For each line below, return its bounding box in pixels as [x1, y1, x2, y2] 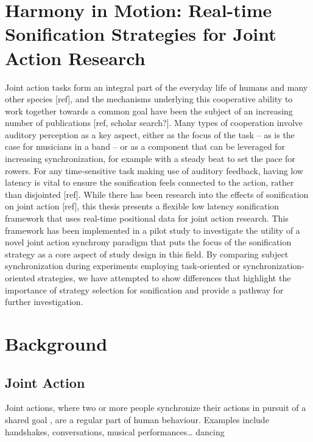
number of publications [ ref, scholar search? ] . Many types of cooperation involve [5, 116, 303, 129]
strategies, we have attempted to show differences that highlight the [38, 272, 291, 284]
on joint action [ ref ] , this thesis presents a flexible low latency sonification [5, 200, 280, 212]
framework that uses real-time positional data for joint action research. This [5, 212, 289, 225]
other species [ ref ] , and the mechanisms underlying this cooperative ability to [5, 93, 293, 105]
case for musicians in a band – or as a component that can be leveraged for [5, 140, 286, 153]
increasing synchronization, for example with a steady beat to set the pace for [5, 152, 295, 165]
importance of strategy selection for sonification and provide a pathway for [5, 283, 284, 296]
